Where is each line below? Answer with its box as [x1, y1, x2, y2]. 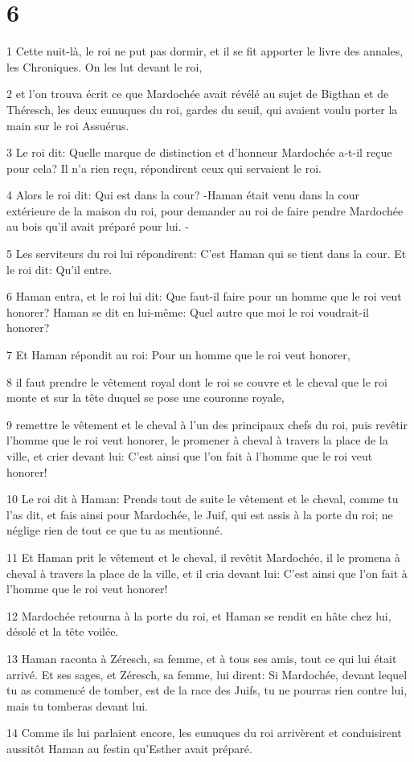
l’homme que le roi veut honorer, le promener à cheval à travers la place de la [6, 432, 388, 449]
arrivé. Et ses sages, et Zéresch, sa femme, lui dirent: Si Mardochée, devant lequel [6, 666, 408, 682]
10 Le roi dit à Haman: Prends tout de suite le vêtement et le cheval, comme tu [6, 490, 399, 507]
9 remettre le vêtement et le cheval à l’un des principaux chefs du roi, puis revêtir [6, 416, 408, 432]
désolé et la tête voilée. [6, 623, 119, 640]
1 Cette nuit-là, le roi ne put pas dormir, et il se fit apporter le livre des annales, [6, 43, 404, 59]
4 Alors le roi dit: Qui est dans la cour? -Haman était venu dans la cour [6, 186, 360, 203]
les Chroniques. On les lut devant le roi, [6, 58, 203, 75]
